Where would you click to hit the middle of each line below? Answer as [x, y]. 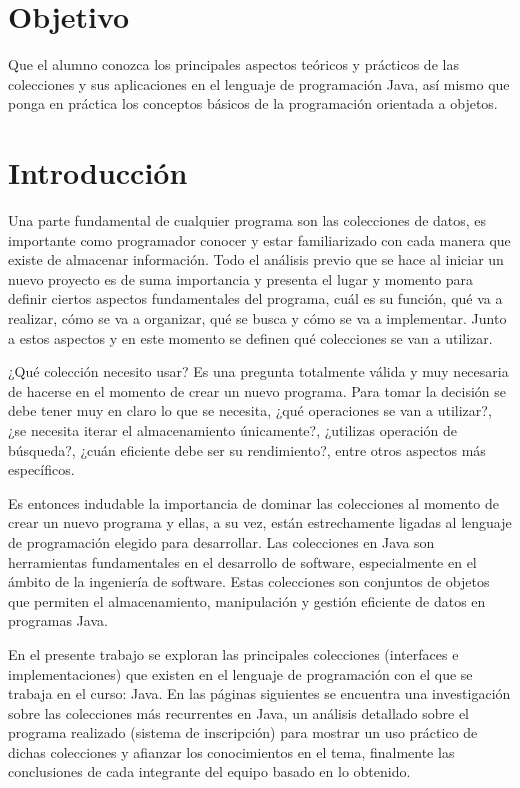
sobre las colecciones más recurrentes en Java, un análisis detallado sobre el [238, 712]
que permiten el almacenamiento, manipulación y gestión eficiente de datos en [247, 600]
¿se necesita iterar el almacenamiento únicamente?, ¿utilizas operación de [233, 429]
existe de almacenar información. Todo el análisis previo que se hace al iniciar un [256, 259]
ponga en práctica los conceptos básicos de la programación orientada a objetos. [253, 103]
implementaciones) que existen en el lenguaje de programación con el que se [240, 673]
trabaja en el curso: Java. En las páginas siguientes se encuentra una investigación [259, 693]
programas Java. [58, 620]
